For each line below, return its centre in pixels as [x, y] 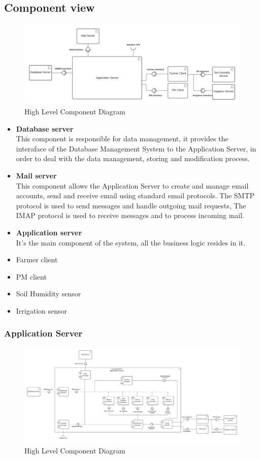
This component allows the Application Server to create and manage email [132, 185]
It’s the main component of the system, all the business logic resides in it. [131, 242]
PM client [31, 276]
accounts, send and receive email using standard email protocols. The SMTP [135, 195]
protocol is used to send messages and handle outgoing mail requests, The [131, 205]
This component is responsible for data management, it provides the [122, 139]
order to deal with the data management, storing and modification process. [133, 158]
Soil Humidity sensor [48, 294]
